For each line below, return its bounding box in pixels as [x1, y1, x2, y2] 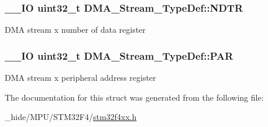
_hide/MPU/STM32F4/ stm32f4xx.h [5, 111, 137, 123]
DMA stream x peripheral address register [5, 71, 156, 84]
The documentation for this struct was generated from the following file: [5, 91, 264, 103]
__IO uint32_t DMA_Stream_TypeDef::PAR [5, 48, 233, 63]
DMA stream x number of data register [5, 23, 146, 36]
